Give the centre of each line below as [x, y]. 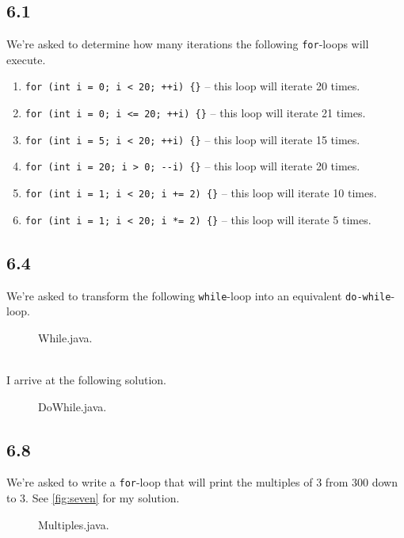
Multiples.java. [74, 524]
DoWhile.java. [72, 406]
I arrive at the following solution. [87, 380]
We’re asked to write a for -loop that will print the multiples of [160, 482]
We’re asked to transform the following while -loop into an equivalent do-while [199, 295]
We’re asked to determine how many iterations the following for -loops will [188, 44]
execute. [26, 59]
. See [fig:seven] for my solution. [103, 498]
